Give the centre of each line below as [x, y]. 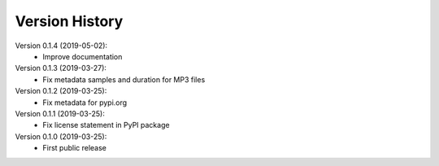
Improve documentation [83, 56]
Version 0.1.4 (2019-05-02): [61, 46]
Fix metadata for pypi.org [85, 103]
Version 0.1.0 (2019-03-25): [61, 136]
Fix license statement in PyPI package [106, 125]
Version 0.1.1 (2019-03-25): [60, 113]
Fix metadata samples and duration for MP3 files [124, 79]
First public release [75, 148]
